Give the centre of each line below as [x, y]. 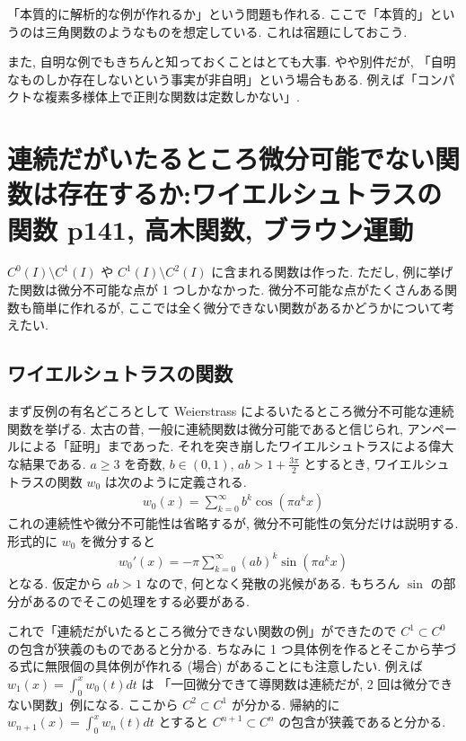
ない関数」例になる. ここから [93, 704]
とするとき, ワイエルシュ [377, 463]
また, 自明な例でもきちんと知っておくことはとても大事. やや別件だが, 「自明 [232, 62]
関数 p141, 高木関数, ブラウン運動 [211, 229]
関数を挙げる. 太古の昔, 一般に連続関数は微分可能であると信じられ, [205, 428]
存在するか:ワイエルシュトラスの [250, 194]
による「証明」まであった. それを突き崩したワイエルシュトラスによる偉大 [237, 446]
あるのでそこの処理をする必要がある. [141, 600]
